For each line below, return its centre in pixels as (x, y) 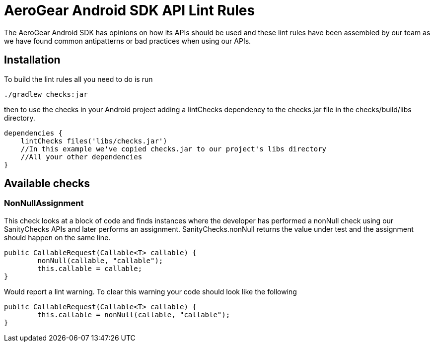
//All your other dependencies (81, 157)
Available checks (47, 184)
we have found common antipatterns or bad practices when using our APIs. (128, 41)
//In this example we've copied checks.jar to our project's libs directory (174, 149)
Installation (32, 60)
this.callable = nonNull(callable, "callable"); (134, 314)
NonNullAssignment (44, 203)
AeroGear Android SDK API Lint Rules (130, 10)
